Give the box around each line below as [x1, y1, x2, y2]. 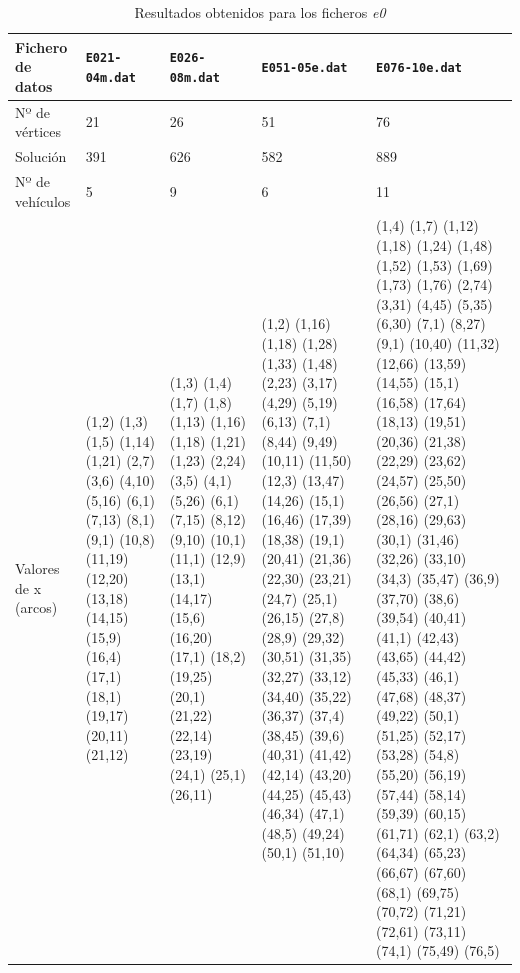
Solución [15, 146, 67, 167]
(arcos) [15, 597, 58, 618]
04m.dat [85, 70, 136, 85]
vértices [15, 121, 61, 142]
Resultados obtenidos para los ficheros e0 [134, 2, 386, 22]
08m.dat [169, 70, 220, 85]
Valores [15, 558, 60, 579]
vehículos [15, 190, 71, 211]
